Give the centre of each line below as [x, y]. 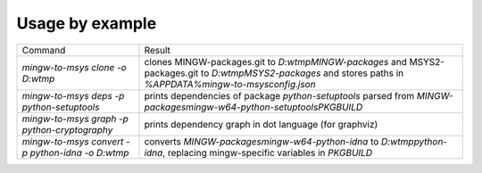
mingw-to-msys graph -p [75, 119]
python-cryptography [67, 129]
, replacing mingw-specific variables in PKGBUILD [267, 152]
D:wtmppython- [414, 141]
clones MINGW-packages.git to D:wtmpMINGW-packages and [276, 62]
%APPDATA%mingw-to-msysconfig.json [230, 84]
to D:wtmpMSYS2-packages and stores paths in [303, 73]
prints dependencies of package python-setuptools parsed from [279, 95]
